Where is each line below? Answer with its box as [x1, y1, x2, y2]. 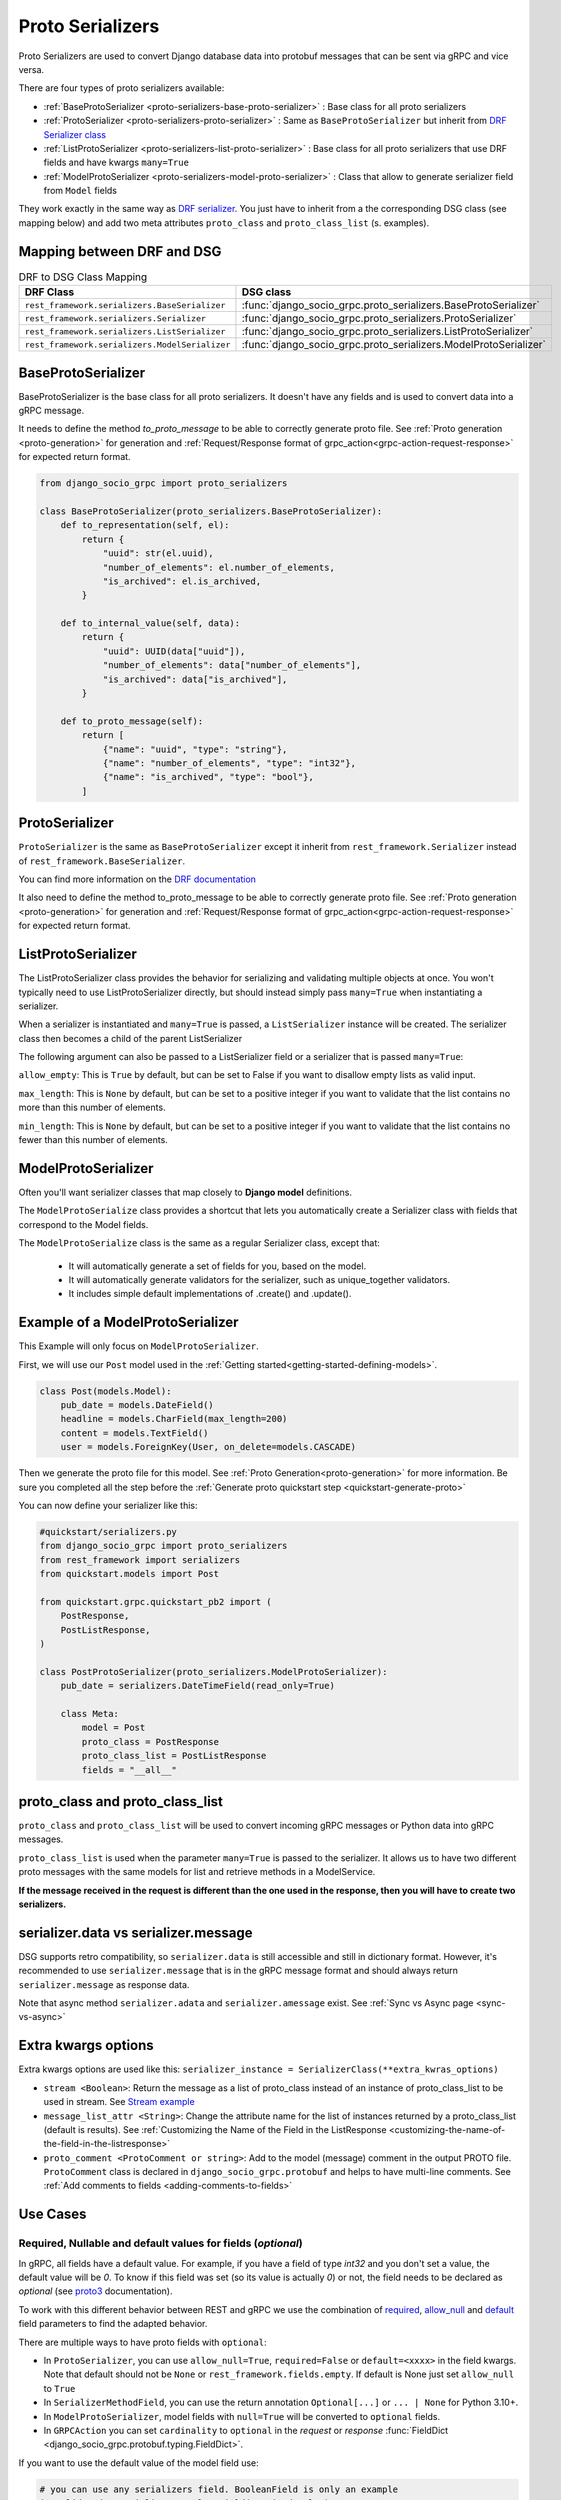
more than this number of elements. [18, 1101, 166, 1114]
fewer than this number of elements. [18, 1134, 169, 1146]
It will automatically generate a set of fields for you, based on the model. [68, 1260, 367, 1272]
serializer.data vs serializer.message [18, 1924, 253, 1941]
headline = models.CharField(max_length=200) [60, 1413, 288, 1425]
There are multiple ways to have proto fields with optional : [18, 2336, 267, 2348]
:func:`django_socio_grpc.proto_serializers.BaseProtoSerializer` [241, 298, 540, 312]
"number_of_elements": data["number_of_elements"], [102, 660, 362, 671]
